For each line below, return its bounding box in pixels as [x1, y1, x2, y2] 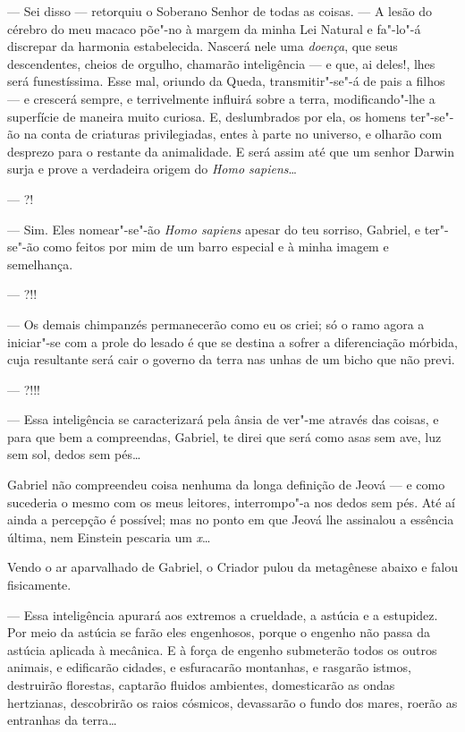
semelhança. [7, 254, 73, 273]
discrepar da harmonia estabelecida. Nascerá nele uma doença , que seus [7, 37, 398, 55]
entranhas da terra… [7, 711, 117, 729]
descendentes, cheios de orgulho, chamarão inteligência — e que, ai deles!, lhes [7, 54, 435, 72]
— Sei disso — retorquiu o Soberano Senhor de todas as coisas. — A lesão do [7, 2, 433, 20]
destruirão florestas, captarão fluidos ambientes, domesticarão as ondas [7, 676, 395, 694]
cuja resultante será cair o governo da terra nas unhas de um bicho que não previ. [7, 350, 455, 369]
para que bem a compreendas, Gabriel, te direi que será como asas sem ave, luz [7, 427, 442, 446]
